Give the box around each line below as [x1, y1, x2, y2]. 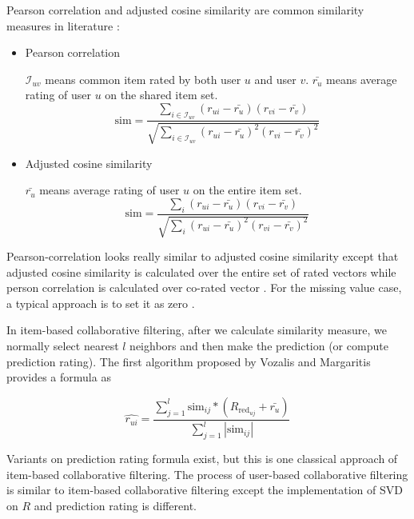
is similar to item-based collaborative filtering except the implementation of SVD [6, 481, 403, 498]
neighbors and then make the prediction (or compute [129, 337, 388, 353]
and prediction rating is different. [34, 497, 197, 513]
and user [254, 70, 297, 87]
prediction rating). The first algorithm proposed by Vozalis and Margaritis [6, 353, 371, 369]
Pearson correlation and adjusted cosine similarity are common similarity [6, 2, 364, 18]
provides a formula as [6, 369, 111, 385]
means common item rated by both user [45, 70, 241, 87]
